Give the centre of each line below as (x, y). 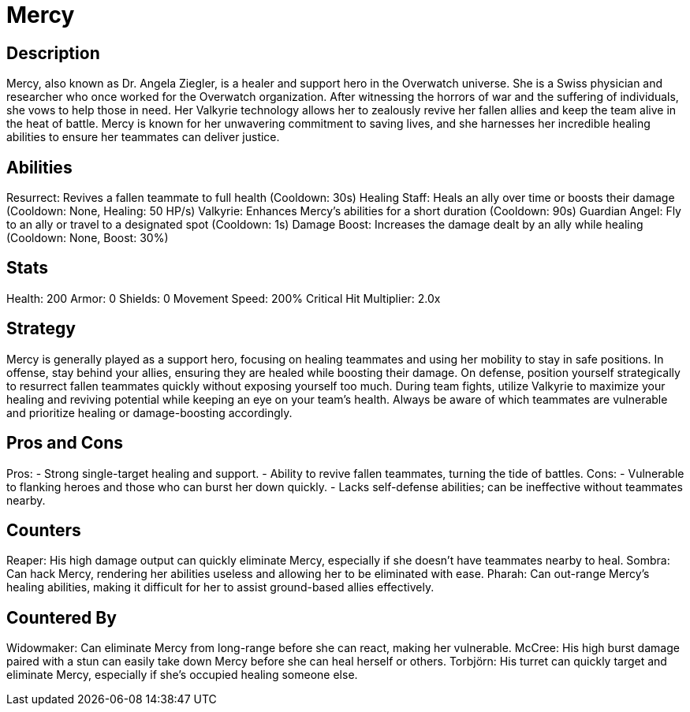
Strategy (41, 329)
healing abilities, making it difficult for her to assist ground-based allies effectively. (220, 587)
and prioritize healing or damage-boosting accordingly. (149, 412)
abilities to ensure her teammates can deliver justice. (143, 137)
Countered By (62, 617)
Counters (44, 530)
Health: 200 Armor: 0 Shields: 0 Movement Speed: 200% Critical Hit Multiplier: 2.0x (224, 298)
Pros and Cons (65, 443)
